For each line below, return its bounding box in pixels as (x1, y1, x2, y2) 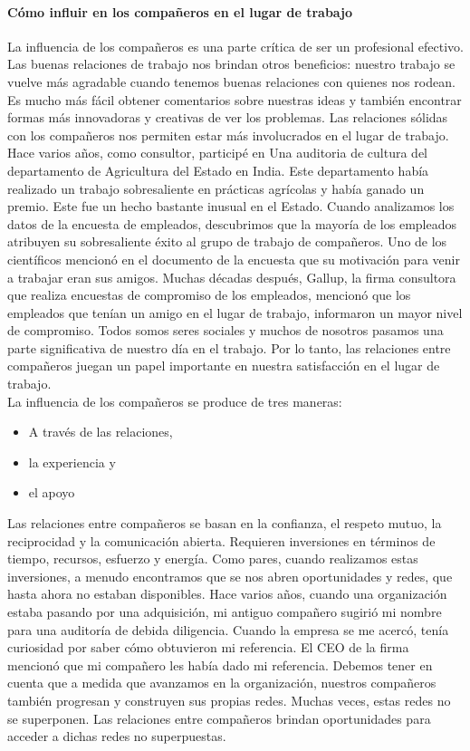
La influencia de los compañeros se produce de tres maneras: (7, 391, 342, 410)
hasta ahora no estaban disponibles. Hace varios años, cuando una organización (7, 584, 447, 603)
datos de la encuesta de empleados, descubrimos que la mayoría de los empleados (7, 214, 456, 233)
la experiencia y (28, 452, 116, 471)
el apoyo (28, 483, 75, 502)
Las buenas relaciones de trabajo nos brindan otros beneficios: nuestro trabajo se (7, 54, 456, 73)
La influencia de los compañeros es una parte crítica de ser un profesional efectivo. (7, 36, 464, 55)
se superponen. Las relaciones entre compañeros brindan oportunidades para (7, 708, 431, 727)
